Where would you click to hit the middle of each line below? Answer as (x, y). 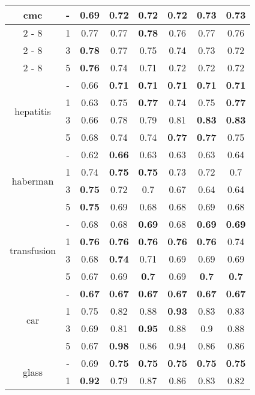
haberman (33, 180)
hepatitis (33, 111)
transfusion (33, 250)
